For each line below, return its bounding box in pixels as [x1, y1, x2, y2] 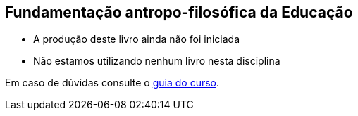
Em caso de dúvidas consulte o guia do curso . [5, 77, 220, 89]
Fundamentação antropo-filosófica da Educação [5, 4, 353, 21]
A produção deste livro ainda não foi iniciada [33, 33, 240, 46]
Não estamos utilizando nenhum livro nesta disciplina [33, 55, 280, 67]
